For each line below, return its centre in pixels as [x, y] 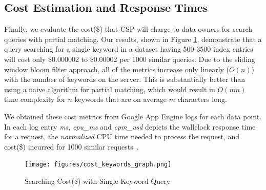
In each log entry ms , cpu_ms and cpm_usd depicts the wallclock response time [130, 126]
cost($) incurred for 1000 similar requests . [71, 146]
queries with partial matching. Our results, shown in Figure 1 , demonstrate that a [133, 39]
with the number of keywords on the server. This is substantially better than [125, 79]
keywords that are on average [121, 99]
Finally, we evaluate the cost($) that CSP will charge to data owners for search [128, 29]
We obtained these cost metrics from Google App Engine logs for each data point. [133, 116]
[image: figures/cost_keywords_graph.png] [98, 165]
